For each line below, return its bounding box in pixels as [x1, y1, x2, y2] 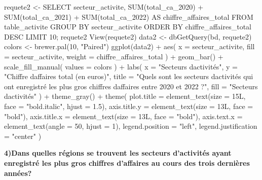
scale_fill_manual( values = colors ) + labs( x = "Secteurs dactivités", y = [4, 61, 238, 71]
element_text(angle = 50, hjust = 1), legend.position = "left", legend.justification [4, 121, 257, 131]
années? [4, 167, 32, 178]
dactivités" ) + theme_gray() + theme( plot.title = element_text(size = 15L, [4, 91, 246, 101]
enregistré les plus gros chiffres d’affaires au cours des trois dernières [4, 157, 250, 168]
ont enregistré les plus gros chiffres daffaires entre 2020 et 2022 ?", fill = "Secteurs [4, 81, 258, 91]
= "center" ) [4, 130, 42, 141]
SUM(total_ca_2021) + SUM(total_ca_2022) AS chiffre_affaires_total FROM [4, 11, 253, 22]
